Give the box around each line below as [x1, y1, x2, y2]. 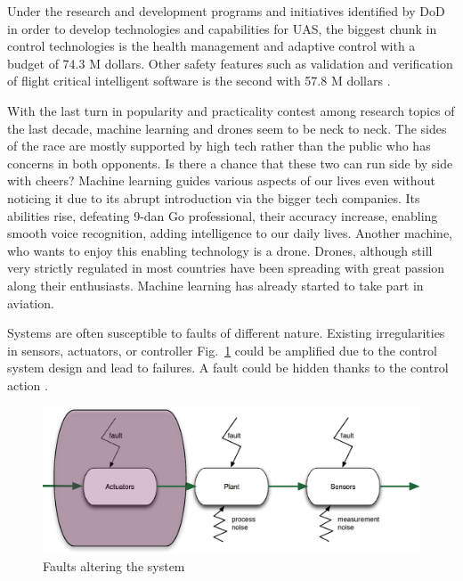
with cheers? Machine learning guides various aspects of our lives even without [7, 171, 435, 190]
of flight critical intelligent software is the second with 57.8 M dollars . [7, 71, 391, 90]
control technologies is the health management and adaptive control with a [7, 37, 416, 55]
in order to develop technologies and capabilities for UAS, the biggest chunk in [7, 19, 437, 37]
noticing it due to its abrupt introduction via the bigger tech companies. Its [7, 188, 420, 207]
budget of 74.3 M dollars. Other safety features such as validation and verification [7, 53, 453, 72]
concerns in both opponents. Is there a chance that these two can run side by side [7, 153, 453, 172]
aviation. [7, 293, 54, 312]
